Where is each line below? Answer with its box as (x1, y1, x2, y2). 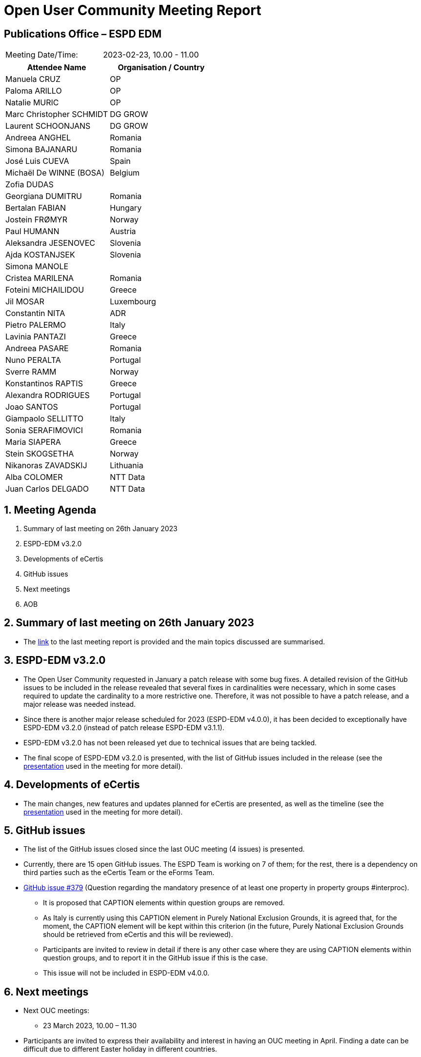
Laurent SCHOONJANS (5, 121, 91, 131)
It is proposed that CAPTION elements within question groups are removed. (43, 898, 285, 907)
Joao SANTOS (5, 402, 58, 412)
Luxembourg (110, 297, 156, 307)
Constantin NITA (5, 308, 65, 319)
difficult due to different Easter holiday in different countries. (23, 1045, 217, 1054)
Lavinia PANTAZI (5, 332, 66, 342)
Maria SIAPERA (5, 437, 61, 447)
